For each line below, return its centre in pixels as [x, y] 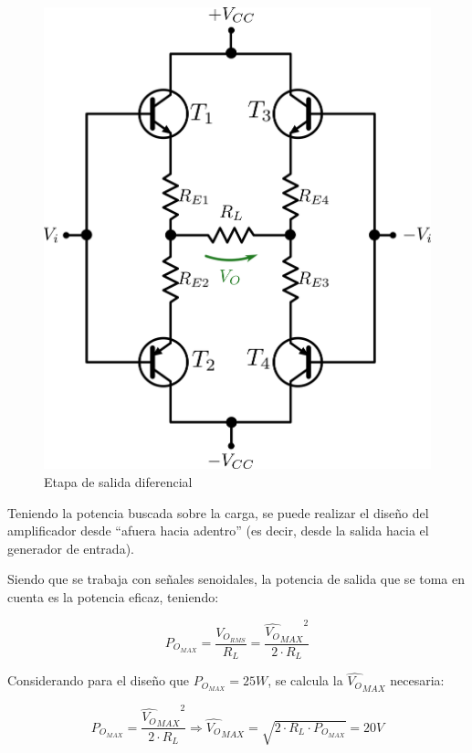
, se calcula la [305, 680]
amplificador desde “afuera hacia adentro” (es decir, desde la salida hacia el [218, 530]
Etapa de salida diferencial [118, 482]
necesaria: [417, 680]
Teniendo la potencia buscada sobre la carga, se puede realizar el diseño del [218, 512]
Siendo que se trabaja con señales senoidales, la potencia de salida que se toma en [236, 579]
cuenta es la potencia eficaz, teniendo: [113, 597]
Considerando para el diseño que [98, 680]
